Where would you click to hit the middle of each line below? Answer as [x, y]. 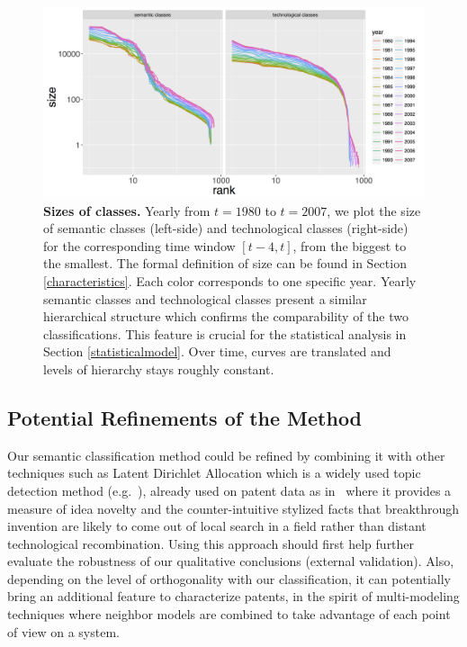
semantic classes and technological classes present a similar [205, 298]
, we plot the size [374, 210]
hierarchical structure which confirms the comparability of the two [226, 316]
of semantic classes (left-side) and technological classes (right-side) [226, 228]
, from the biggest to [350, 245]
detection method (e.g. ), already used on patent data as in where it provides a [229, 490]
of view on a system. [63, 631]
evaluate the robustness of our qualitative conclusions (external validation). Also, [231, 561]
